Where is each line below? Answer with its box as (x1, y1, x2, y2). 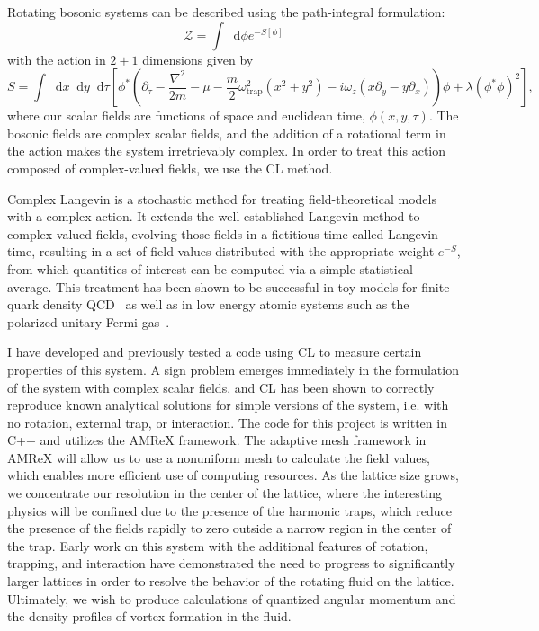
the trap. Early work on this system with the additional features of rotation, (7, 536, 428, 555)
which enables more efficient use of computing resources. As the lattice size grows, (7, 466, 459, 484)
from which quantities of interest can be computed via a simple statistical (7, 259, 413, 278)
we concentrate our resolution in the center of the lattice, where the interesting (7, 484, 442, 502)
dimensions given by (142, 49, 254, 68)
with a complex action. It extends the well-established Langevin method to (7, 207, 420, 226)
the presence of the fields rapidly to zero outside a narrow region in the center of (7, 519, 452, 538)
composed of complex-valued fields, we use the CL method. (7, 158, 333, 177)
